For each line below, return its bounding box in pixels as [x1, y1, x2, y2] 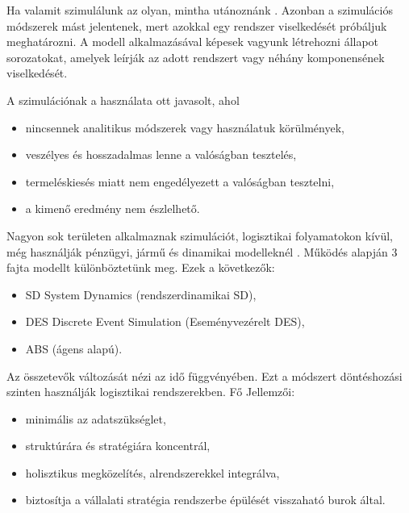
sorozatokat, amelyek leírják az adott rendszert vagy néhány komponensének [6, 48, 385, 65]
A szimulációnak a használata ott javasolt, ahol [6, 91, 240, 108]
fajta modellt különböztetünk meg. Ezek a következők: [6, 259, 275, 276]
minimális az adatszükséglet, [25, 410, 166, 427]
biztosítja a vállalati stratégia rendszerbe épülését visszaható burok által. [25, 491, 386, 508]
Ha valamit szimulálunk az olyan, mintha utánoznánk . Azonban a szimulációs [6, 2, 393, 18]
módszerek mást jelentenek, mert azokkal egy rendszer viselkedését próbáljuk [6, 17, 387, 34]
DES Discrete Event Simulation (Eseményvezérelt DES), [25, 313, 305, 330]
